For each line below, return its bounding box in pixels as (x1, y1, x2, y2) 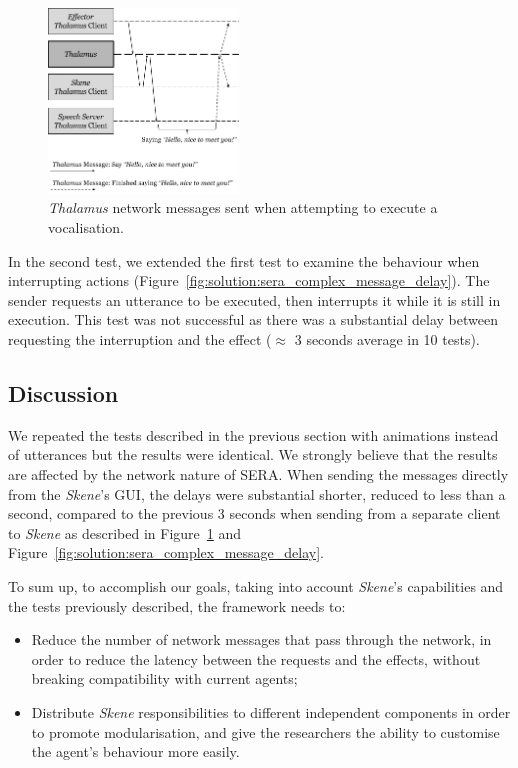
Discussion (8, 378, 119, 409)
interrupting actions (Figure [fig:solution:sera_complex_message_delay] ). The (8, 270, 490, 291)
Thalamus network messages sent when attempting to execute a (48, 197, 438, 218)
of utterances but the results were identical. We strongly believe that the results (8, 444, 498, 465)
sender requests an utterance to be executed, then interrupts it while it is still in (8, 289, 501, 310)
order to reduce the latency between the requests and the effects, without (31, 648, 481, 669)
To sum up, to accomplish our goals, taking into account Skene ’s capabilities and (8, 576, 504, 596)
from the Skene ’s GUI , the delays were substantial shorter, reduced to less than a (8, 483, 506, 504)
